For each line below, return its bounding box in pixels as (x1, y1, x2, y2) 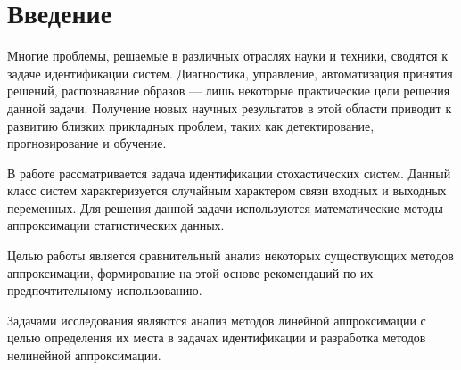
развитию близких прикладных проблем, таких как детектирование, (7, 116, 375, 135)
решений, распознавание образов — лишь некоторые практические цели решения (7, 81, 450, 100)
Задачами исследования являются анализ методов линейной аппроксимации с (7, 310, 426, 329)
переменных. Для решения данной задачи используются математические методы (7, 198, 443, 217)
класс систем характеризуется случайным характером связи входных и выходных (7, 181, 447, 200)
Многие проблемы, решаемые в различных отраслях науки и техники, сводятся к (7, 46, 448, 65)
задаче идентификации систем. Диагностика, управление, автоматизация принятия (7, 63, 453, 82)
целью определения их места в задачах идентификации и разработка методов (7, 328, 426, 347)
